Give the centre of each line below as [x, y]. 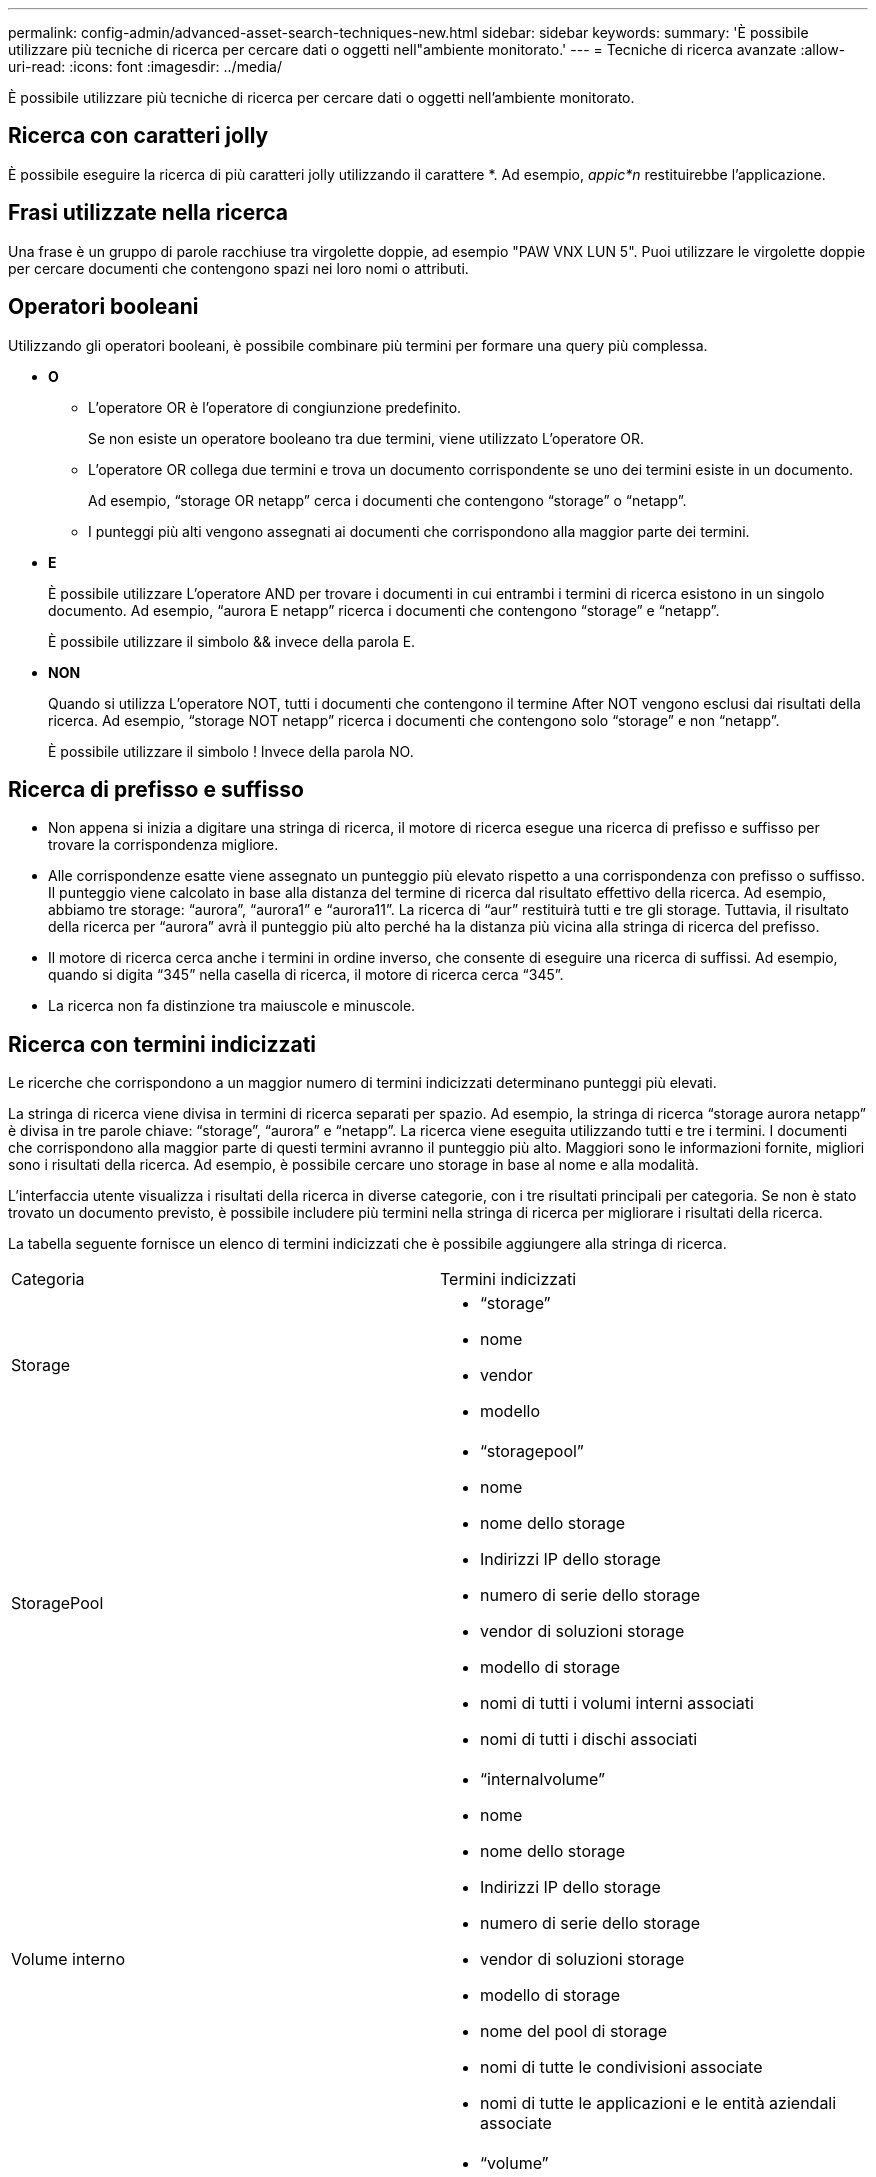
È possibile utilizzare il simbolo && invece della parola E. [232, 641]
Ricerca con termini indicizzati [162, 1044]
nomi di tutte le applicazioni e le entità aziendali [658, 2103]
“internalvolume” [543, 1779]
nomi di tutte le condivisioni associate [621, 2067]
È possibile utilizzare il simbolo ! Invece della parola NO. [231, 751]
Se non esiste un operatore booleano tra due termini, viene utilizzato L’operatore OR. [366, 438]
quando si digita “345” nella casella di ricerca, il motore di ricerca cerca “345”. [306, 975]
